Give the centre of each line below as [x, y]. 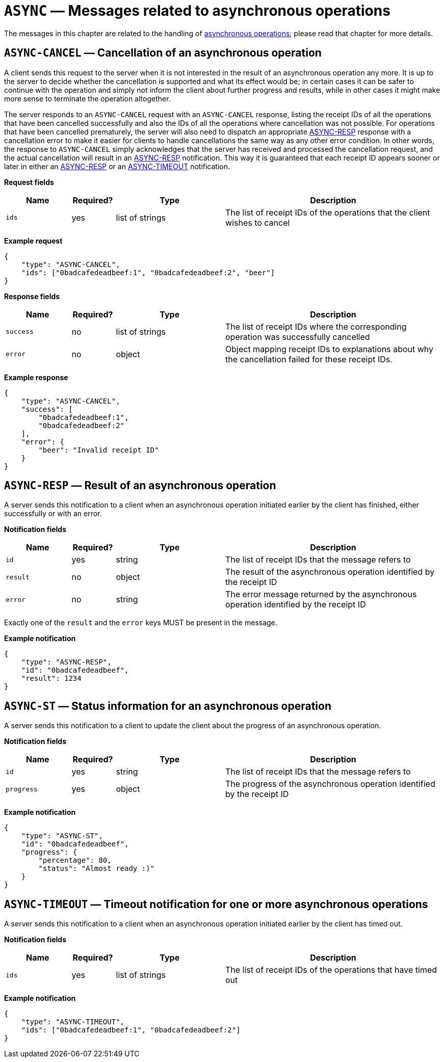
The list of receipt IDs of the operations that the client [328, 212]
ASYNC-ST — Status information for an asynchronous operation [168, 706]
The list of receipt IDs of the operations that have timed [331, 970]
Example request [33, 241]
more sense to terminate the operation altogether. [87, 98]
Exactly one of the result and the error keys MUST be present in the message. [141, 623]
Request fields [29, 182]
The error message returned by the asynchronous [321, 594]
